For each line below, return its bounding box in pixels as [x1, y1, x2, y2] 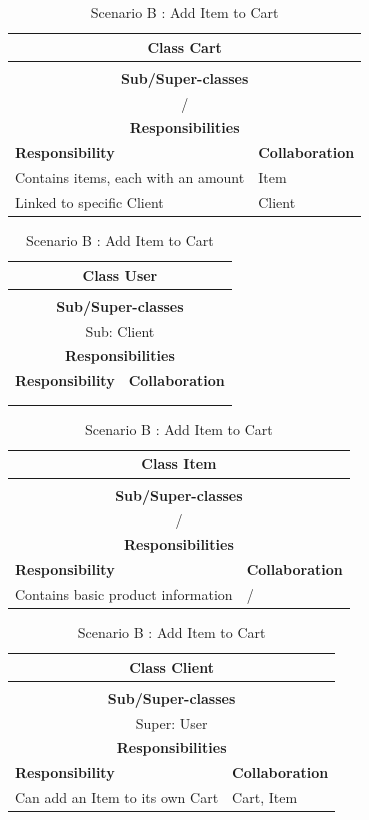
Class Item [141, 453, 217, 474]
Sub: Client [85, 320, 155, 341]
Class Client [129, 656, 214, 677]
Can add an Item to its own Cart [15, 787, 219, 808]
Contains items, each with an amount [15, 167, 245, 188]
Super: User [135, 712, 208, 733]
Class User [82, 264, 158, 285]
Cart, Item [232, 787, 298, 808]
